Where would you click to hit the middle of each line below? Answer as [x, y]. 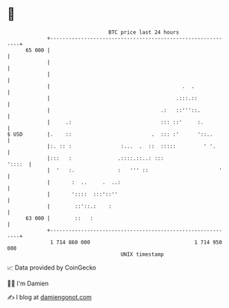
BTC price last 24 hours [144, 32]
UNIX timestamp [142, 254]
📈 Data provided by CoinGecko [52, 268]
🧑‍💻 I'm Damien [28, 283]
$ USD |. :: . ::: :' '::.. [110, 134]
